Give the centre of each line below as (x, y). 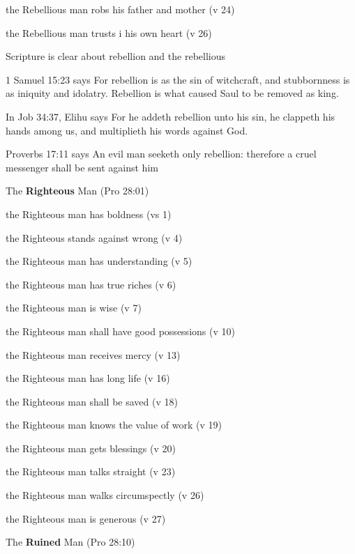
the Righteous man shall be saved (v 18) (92, 401)
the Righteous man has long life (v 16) (88, 378)
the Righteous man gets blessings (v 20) (91, 448)
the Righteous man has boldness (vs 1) (89, 214)
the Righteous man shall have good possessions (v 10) (120, 331)
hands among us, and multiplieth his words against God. (127, 130)
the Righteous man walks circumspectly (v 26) (105, 495)
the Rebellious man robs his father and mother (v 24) (120, 9)
